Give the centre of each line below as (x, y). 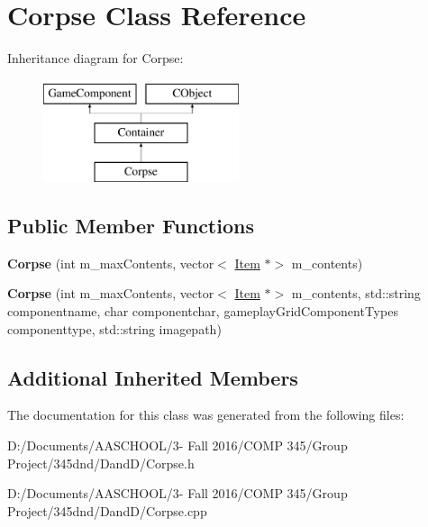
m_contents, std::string (356, 293)
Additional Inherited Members (153, 377)
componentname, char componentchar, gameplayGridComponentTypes (203, 311)
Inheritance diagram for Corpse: (96, 58)
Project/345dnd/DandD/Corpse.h (101, 463)
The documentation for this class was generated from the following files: (206, 415)
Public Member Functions (131, 226)
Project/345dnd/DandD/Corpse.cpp (107, 510)
